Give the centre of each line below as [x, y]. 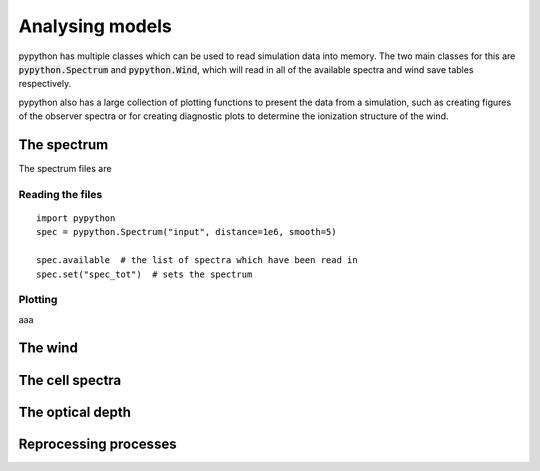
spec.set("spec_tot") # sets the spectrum [144, 274]
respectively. [45, 84]
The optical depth [75, 411]
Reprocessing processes [97, 443]
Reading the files [60, 194]
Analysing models [95, 26]
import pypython [76, 218]
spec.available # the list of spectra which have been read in [197, 260]
